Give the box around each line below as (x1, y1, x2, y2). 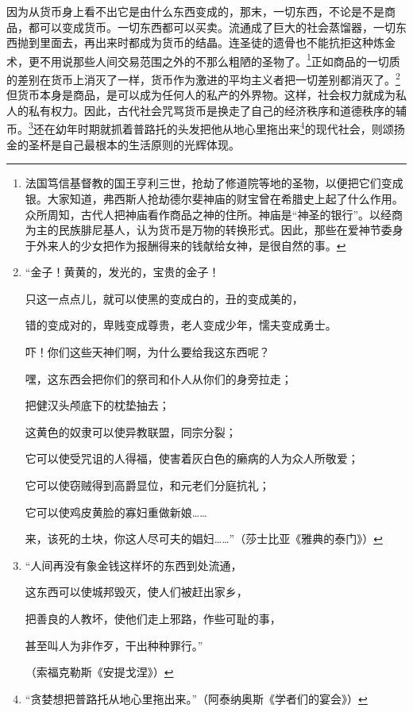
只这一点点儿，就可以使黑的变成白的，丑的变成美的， (25, 290, 303, 306)
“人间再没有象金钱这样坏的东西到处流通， (25, 556, 242, 573)
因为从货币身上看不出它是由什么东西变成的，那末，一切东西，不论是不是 (6, 3, 384, 19)
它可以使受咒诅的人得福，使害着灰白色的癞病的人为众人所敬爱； (25, 450, 359, 467)
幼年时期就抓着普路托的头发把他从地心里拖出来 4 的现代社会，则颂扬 (55, 118, 405, 137)
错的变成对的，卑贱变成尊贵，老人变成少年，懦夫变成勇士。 (25, 317, 337, 333)
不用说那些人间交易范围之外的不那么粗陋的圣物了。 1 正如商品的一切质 (39, 50, 400, 69)
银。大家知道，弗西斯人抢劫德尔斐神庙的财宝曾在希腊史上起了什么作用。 (25, 190, 403, 206)
